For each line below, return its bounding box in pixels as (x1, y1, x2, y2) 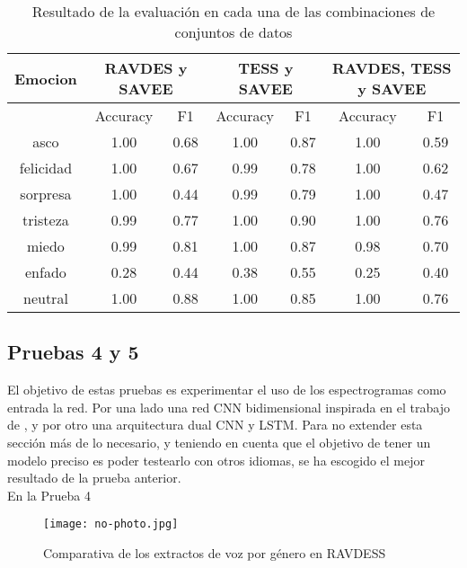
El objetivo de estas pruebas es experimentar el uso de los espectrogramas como (7, 380, 446, 399)
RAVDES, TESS (332, 58, 452, 78)
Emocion (14, 67, 77, 89)
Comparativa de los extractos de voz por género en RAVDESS (43, 544, 386, 563)
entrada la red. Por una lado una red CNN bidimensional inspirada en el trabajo (7, 397, 450, 416)
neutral (23, 288, 68, 308)
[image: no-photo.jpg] (43, 518, 179, 531)
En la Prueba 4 (7, 485, 92, 504)
